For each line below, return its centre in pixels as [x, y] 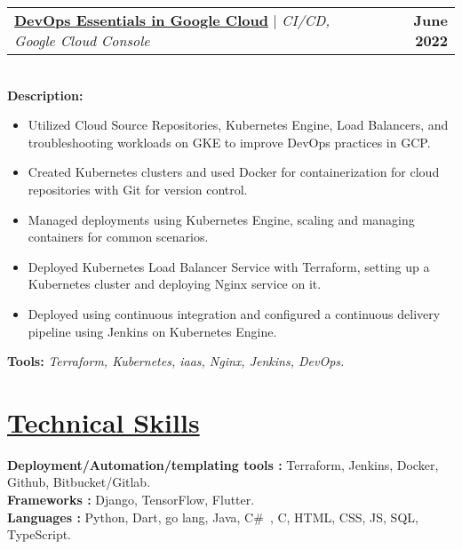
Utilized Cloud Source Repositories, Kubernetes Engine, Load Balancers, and [238, 125]
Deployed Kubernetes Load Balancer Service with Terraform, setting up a [229, 266]
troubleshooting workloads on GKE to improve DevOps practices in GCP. [229, 142]
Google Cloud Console [82, 40]
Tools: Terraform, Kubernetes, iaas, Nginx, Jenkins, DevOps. [176, 361]
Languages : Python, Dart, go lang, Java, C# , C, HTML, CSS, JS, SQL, [213, 517]
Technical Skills [104, 422]
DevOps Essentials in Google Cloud [141, 20]
